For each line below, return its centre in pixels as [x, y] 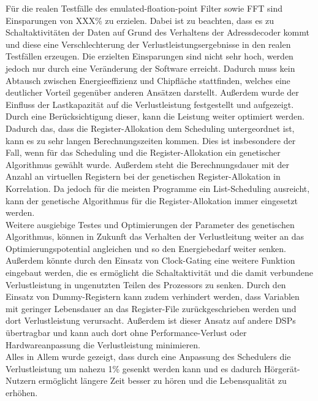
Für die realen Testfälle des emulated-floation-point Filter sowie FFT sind [144, 8]
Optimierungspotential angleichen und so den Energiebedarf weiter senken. [146, 248]
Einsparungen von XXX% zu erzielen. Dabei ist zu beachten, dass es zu [140, 20]
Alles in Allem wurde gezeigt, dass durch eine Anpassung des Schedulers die [148, 357]
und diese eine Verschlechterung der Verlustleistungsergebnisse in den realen [148, 44]
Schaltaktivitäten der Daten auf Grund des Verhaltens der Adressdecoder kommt [157, 32]
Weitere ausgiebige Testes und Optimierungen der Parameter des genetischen [150, 224]
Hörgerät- [282, 368]
